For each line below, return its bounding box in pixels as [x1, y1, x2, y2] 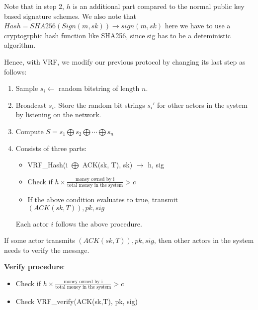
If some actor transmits [4, 235, 75, 245]
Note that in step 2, [4, 1, 65, 11]
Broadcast [15, 99, 47, 110]
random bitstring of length [58, 83, 140, 93]
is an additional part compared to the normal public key [73, 1, 245, 11]
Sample [15, 83, 38, 93]
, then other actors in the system [154, 235, 254, 245]
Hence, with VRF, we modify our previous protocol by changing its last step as [4, 56, 246, 67]
